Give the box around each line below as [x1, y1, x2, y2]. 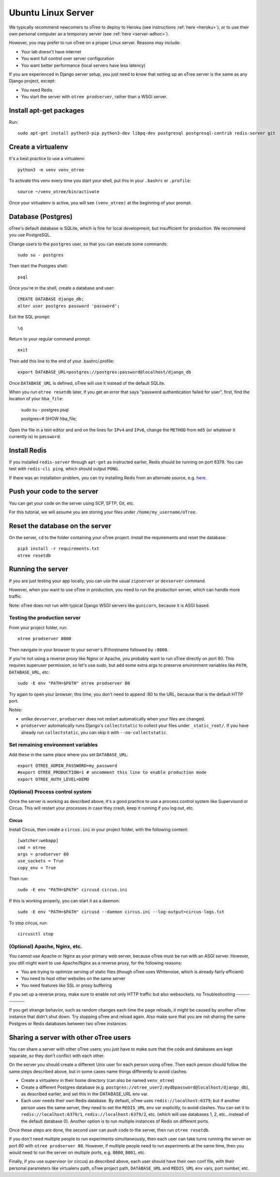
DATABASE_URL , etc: [9, 669, 50, 675]
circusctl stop [17, 932, 54, 937]
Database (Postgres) [9, 213, 73, 221]
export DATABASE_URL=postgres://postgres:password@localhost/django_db [17, 369, 191, 375]
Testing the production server [9, 614, 81, 621]
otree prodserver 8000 [17, 636, 72, 641]
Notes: [9, 707, 22, 713]
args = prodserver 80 [17, 851, 69, 857]
